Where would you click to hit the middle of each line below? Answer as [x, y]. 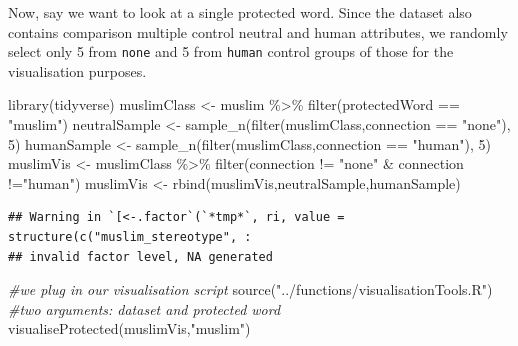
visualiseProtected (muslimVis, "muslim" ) [129, 328]
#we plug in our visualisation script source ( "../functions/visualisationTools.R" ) [250, 289]
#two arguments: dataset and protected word [144, 308]
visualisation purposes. [77, 70]
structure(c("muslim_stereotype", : [130, 237]
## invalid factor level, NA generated [140, 256]
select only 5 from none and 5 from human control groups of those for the [231, 51]
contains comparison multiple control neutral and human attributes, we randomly [258, 31]
